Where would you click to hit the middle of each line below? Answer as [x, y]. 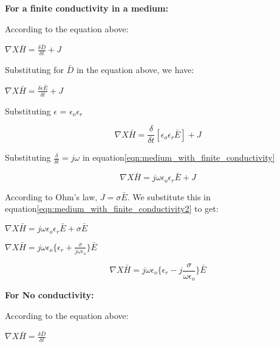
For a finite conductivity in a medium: [87, 8]
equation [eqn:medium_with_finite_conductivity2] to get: [112, 209]
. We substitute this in [169, 196]
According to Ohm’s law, [51, 196]
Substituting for [34, 70]
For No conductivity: [50, 295]
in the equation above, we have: [135, 70]
